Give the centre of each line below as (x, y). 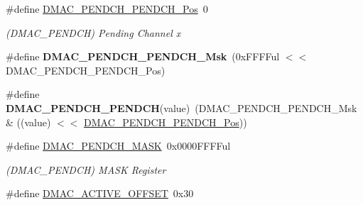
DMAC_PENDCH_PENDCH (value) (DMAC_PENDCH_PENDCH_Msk (181, 107)
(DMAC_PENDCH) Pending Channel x (93, 32)
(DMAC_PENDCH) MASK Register (86, 169)
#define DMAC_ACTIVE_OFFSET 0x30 (100, 193)
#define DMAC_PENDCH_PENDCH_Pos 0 (107, 9)
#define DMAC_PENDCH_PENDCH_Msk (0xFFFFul (143, 56)
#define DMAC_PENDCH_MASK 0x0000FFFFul (118, 146)
